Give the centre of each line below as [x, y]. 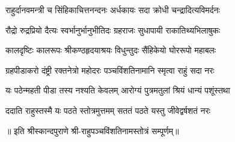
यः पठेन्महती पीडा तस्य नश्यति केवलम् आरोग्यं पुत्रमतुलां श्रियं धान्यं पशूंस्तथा [118, 90]
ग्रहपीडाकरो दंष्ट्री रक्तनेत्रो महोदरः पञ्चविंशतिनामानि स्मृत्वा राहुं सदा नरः [110, 70]
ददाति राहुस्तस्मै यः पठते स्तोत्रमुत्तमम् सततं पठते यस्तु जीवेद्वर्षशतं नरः [108, 110]
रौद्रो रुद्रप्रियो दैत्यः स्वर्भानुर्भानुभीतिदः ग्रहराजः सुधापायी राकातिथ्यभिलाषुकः [113, 30]
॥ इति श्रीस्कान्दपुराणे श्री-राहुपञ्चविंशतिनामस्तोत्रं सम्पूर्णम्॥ [92, 130]
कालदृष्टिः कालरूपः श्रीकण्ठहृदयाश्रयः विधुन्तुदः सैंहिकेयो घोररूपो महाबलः [111, 50]
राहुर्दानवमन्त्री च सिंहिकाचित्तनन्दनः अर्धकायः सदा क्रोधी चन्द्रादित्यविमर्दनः [113, 10]
